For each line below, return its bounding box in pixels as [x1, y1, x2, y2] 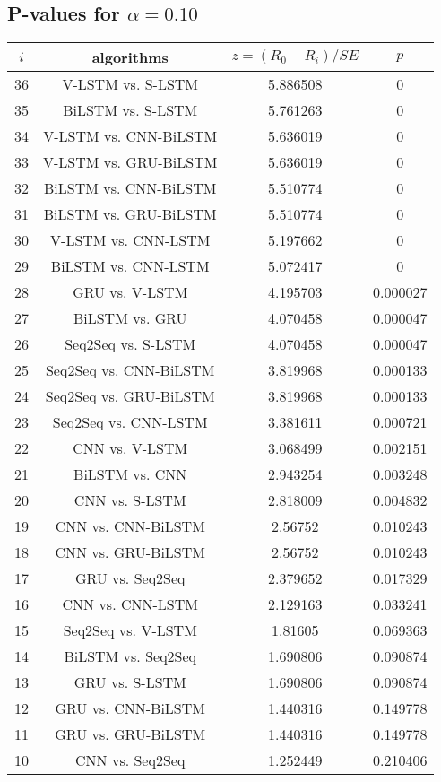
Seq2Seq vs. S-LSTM [65, 334, 196, 355]
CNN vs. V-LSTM [73, 438, 188, 459]
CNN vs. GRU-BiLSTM [55, 542, 205, 563]
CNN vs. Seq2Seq [75, 750, 186, 771]
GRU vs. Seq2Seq [74, 568, 186, 589]
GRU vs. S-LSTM [73, 672, 186, 693]
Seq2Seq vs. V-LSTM [63, 620, 197, 641]
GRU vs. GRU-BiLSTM [55, 724, 206, 745]
